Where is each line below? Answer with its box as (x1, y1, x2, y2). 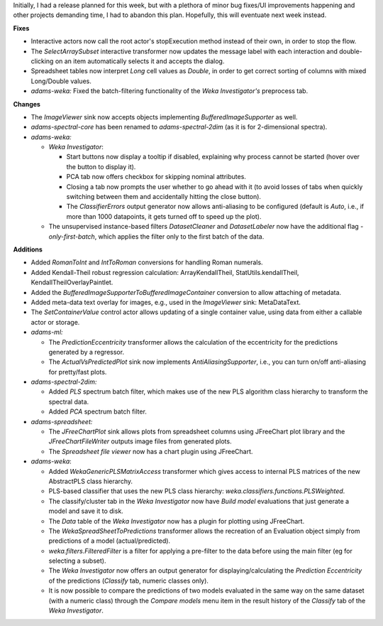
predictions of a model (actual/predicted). (48, 536, 170, 545)
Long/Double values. (30, 77, 91, 85)
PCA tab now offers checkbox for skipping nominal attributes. (66, 173, 246, 181)
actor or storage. (30, 318, 80, 326)
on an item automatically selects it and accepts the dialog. (55, 57, 225, 65)
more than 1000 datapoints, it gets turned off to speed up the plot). (66, 212, 262, 220)
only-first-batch (48, 232, 95, 241)
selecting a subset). (48, 556, 106, 565)
